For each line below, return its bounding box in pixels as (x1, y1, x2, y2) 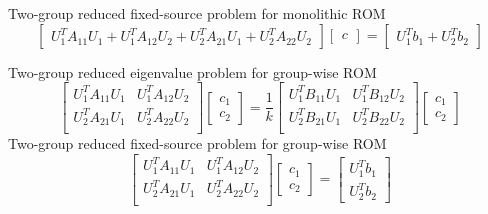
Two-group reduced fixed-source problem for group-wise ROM (8, 133, 387, 154)
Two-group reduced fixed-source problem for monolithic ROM (8, 3, 386, 23)
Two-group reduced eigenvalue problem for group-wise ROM (8, 61, 377, 82)
